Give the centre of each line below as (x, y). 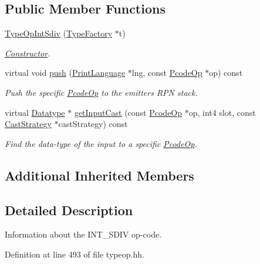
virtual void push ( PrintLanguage (65, 73)
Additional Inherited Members (99, 175)
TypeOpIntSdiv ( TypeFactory (59, 33)
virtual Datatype (35, 112)
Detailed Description (69, 210)
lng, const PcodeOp (167, 73)
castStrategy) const (93, 124)
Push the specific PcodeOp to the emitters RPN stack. (101, 92)
